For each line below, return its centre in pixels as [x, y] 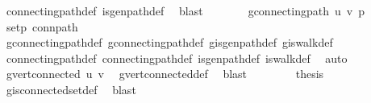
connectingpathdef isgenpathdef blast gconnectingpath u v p [185, 10]
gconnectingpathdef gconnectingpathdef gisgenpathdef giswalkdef [169, 42]
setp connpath [42, 26]
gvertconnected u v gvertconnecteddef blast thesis [165, 74]
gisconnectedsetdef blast [71, 89]
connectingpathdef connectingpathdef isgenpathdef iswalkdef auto [177, 58]
